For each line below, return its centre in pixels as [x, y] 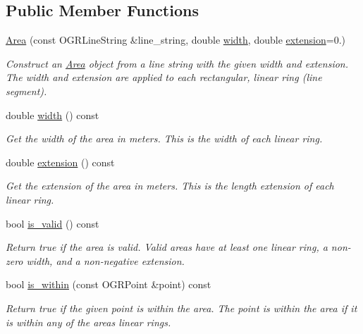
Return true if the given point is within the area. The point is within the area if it [181, 308]
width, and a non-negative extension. [105, 260]
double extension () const [60, 162]
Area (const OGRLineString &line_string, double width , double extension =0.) [176, 40]
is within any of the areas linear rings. [88, 322]
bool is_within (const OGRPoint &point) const [109, 284]
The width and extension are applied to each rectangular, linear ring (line [164, 77]
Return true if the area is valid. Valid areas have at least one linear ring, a [167, 247]
